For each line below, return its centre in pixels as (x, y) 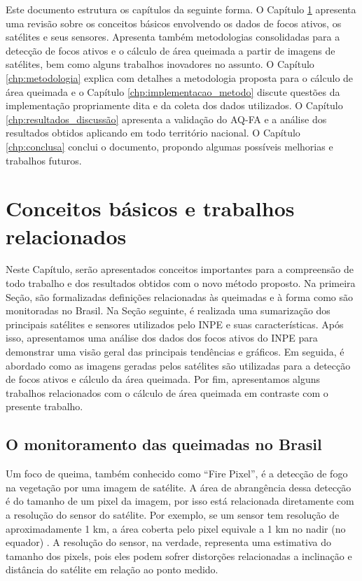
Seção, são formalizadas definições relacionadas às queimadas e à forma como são (180, 296)
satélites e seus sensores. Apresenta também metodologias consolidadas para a (173, 37)
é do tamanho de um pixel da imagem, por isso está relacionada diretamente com (180, 501)
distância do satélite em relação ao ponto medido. (112, 569)
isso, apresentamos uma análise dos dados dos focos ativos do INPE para (162, 338)
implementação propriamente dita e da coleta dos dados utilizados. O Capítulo (174, 105)
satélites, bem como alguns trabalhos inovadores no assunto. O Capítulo (160, 64)
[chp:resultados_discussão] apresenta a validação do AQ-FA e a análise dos (166, 119)
